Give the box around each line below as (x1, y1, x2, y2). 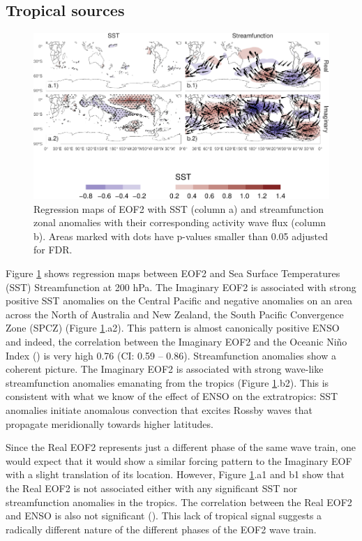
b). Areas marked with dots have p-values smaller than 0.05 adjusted (33, 228, 329, 243)
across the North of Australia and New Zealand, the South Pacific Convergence (6, 306, 344, 321)
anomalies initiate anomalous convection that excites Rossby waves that (6, 402, 313, 417)
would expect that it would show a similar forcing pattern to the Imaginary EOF (6, 453, 352, 468)
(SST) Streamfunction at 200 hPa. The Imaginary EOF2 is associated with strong (6, 279, 356, 294)
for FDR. (33, 242, 73, 257)
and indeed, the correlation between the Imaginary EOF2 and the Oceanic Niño (6, 334, 347, 348)
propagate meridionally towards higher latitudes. (6, 416, 213, 431)
